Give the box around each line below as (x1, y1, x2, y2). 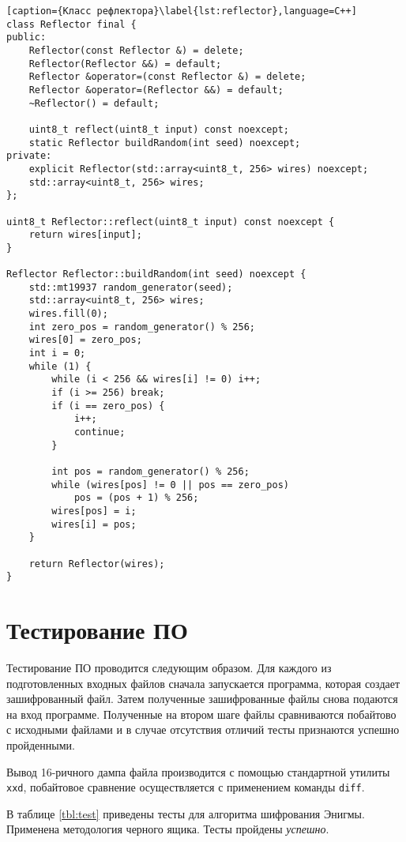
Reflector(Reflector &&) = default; (28, 58, 222, 70)
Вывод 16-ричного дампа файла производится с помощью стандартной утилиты (6, 763, 390, 780)
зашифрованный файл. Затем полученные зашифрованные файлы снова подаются (6, 690, 398, 707)
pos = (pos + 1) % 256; (73, 492, 199, 504)
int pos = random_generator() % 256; (51, 465, 250, 477)
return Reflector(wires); (28, 558, 165, 569)
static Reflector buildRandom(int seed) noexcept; (28, 137, 301, 148)
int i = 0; (28, 348, 86, 359)
